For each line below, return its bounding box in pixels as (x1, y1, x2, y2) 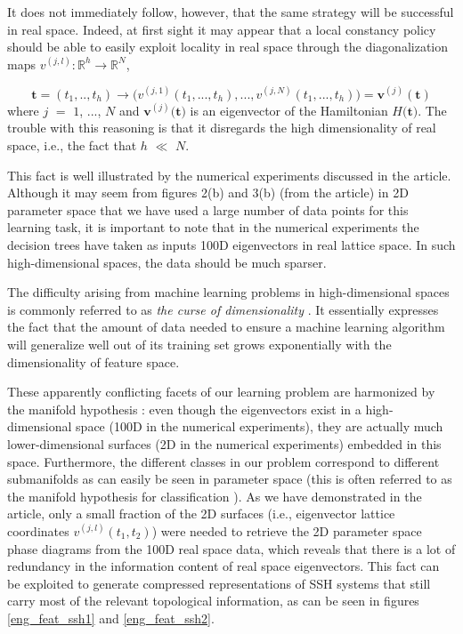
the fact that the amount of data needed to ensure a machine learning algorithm (7, 317, 445, 336)
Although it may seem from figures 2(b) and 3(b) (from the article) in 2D (7, 183, 409, 202)
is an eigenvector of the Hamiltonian (190, 100, 388, 119)
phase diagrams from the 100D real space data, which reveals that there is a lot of (7, 539, 456, 558)
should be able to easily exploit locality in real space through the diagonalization (7, 37, 449, 56)
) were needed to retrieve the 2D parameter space (151, 521, 422, 540)
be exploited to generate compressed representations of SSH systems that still (7, 574, 431, 592)
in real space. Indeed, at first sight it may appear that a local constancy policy (7, 20, 436, 38)
